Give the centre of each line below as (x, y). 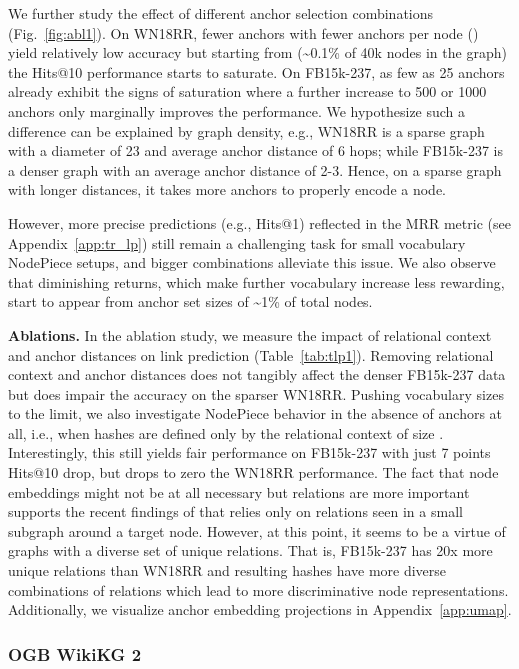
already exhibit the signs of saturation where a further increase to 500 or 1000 (247, 91)
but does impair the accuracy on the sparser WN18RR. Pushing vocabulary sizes (256, 393)
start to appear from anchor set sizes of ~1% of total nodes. (190, 301)
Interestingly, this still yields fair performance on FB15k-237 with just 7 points (249, 452)
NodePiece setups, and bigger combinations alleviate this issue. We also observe (252, 262)
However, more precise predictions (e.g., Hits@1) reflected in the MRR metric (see (259, 222)
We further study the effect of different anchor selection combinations (221, 13)
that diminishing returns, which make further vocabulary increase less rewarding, (256, 281)
